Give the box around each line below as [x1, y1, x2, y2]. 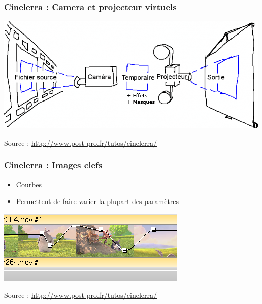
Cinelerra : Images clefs [4, 159, 103, 172]
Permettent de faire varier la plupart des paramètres [16, 196, 179, 207]
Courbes [16, 179, 42, 189]
